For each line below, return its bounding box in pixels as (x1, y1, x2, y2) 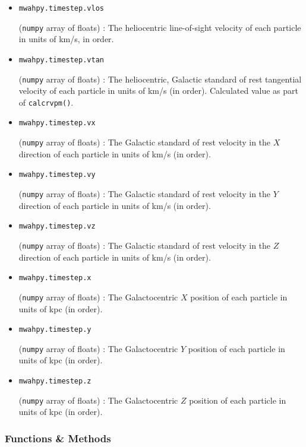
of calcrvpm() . (18, 96, 74, 108)
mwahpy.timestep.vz (18, 222, 96, 231)
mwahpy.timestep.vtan (18, 55, 104, 64)
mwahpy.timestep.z (18, 377, 92, 385)
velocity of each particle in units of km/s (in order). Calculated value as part (18, 84, 298, 97)
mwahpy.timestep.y (18, 325, 92, 334)
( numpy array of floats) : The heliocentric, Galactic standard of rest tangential (18, 72, 302, 85)
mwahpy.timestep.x (18, 274, 92, 283)
